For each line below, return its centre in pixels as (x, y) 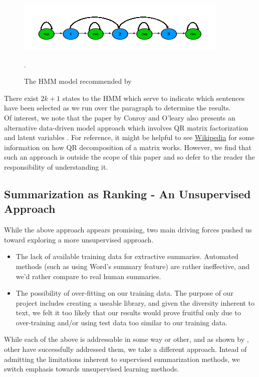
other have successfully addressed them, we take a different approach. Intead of (125, 349)
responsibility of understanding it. (56, 166)
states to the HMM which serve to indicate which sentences (154, 98)
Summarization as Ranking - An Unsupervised (127, 194)
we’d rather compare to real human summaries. (88, 276)
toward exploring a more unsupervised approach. (79, 239)
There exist (21, 98)
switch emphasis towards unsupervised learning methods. (92, 369)
